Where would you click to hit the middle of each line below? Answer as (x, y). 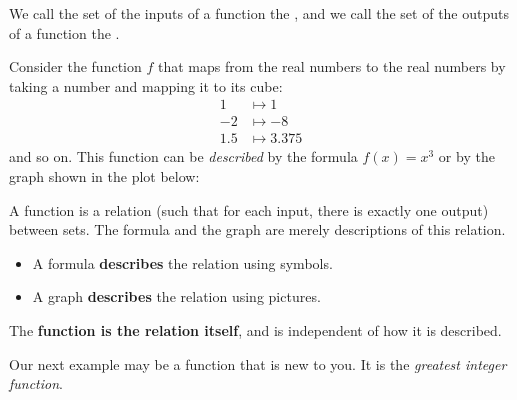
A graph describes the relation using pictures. (176, 296)
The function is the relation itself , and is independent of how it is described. (255, 330)
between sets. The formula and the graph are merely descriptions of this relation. (257, 229)
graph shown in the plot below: (104, 176)
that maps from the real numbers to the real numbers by (331, 66)
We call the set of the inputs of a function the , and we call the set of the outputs (259, 13)
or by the (466, 156)
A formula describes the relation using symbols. (182, 262)
